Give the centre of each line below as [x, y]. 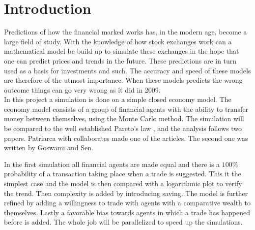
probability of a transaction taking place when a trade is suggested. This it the [123, 174]
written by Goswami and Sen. [49, 148]
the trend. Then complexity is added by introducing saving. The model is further [126, 193]
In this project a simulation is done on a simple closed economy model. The [118, 99]
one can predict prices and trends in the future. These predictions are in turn [120, 60]
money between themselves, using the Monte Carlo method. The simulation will [124, 118]
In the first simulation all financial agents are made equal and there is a [112, 164]
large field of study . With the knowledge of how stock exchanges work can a [118, 41]
